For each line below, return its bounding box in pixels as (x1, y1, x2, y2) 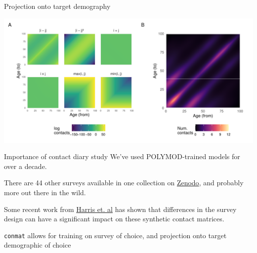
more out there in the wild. (4, 187, 86, 197)
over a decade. (4, 161, 47, 171)
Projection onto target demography (4, 1, 111, 11)
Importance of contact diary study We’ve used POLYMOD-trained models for (4, 151, 240, 162)
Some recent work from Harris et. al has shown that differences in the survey (4, 204, 237, 214)
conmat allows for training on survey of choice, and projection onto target (4, 230, 227, 240)
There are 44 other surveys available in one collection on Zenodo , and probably (4, 177, 244, 188)
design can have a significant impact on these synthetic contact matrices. (4, 213, 224, 224)
